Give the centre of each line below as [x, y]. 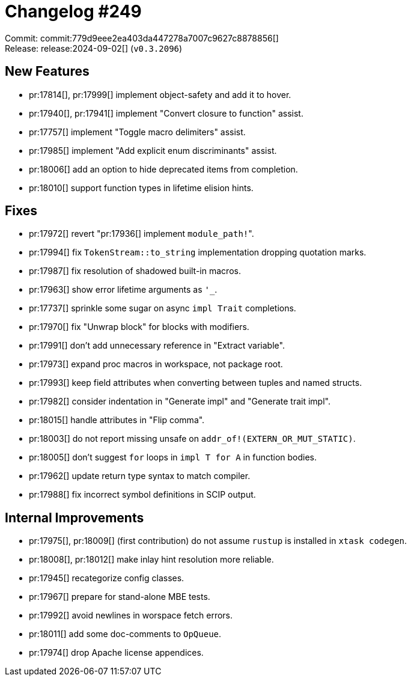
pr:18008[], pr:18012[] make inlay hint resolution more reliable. [151, 560]
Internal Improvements [75, 518]
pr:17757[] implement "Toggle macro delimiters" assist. [137, 132]
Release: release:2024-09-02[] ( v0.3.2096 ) [94, 48]
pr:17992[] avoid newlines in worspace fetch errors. [131, 615]
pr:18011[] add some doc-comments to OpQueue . [125, 634]
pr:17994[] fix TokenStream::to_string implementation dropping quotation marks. [198, 252]
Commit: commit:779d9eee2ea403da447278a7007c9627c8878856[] [142, 38]
